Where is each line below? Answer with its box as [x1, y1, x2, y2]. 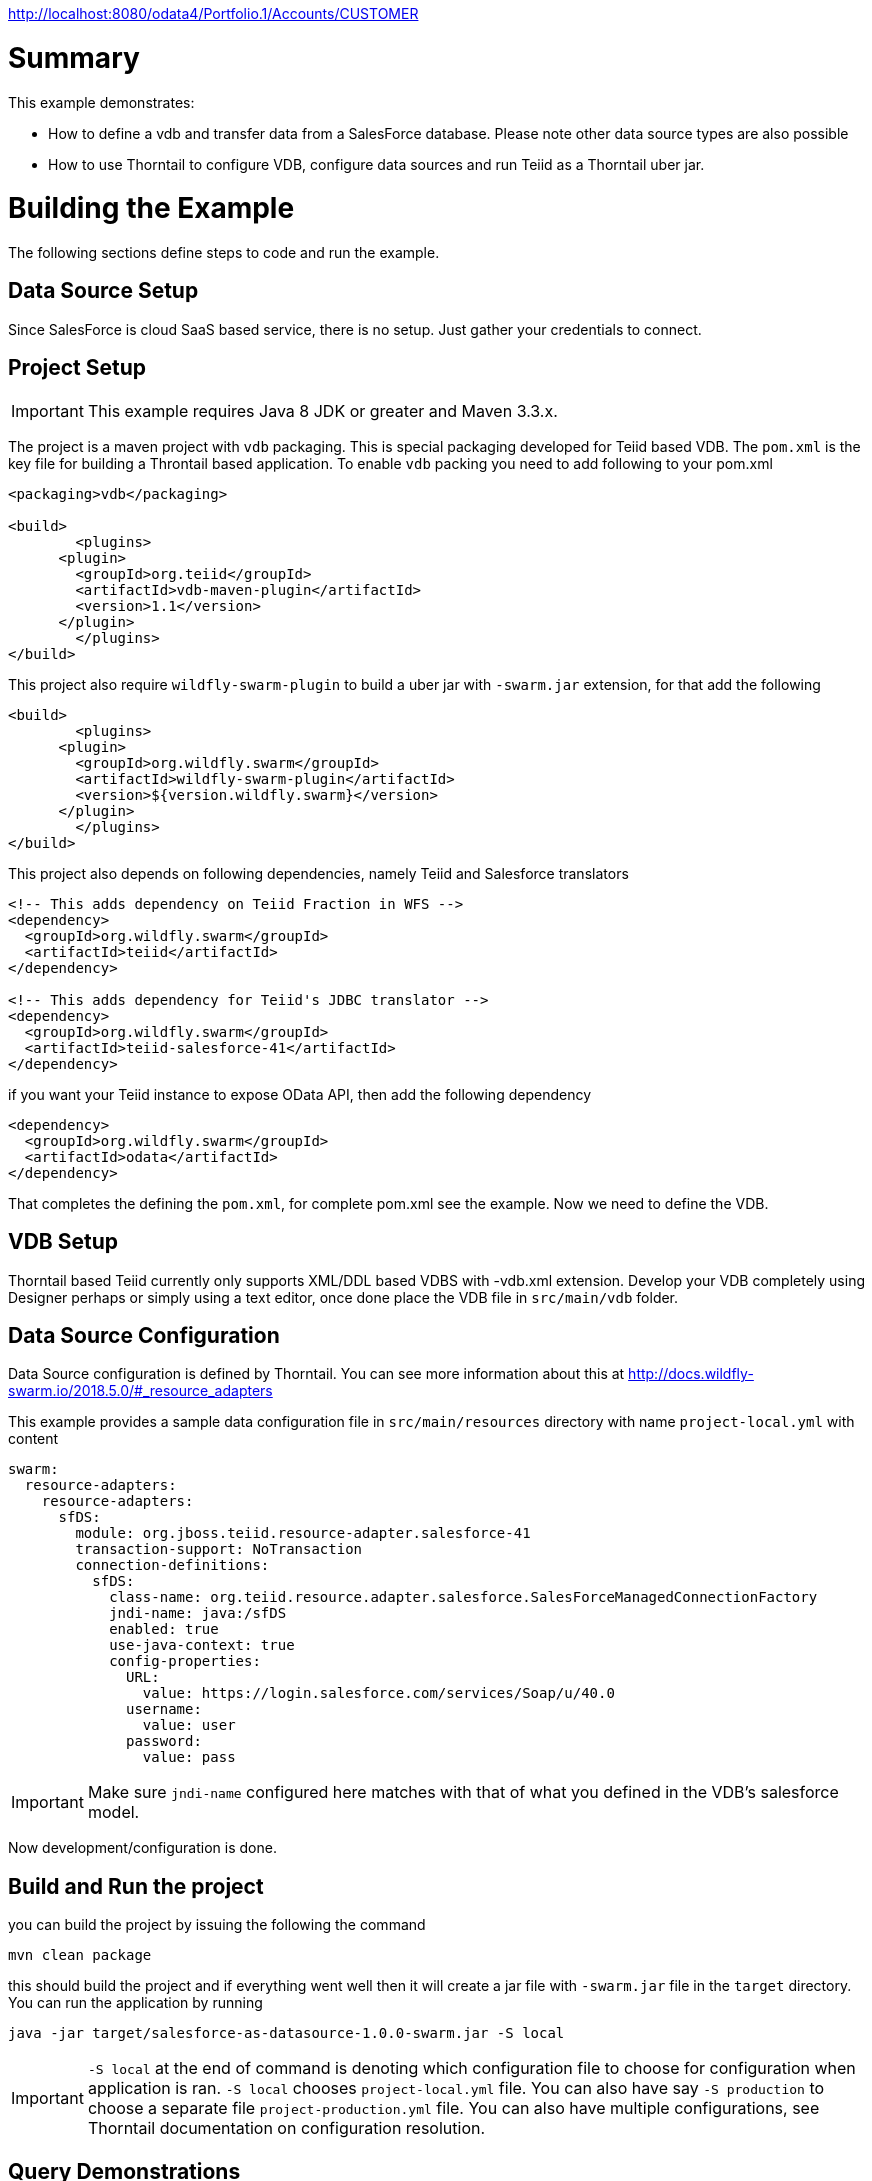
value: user [142, 1717, 236, 1734]
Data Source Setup [8, 278, 199, 304]
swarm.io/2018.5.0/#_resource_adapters [8, 1382, 273, 1400]
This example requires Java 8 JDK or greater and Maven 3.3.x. [87, 400, 558, 421]
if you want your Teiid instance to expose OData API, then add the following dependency [8, 1085, 591, 1103]
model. [87, 1802, 140, 1823]
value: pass [142, 1749, 236, 1766]
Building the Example [8, 191, 295, 226]
